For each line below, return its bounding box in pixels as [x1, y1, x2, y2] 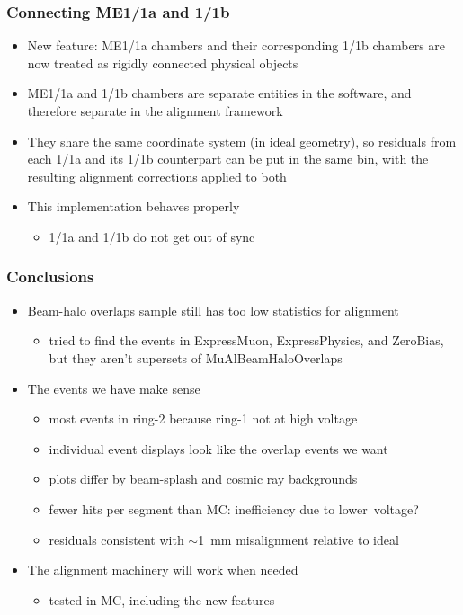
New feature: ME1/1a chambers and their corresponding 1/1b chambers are [27, 36, 446, 55]
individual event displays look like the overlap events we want [49, 439, 388, 458]
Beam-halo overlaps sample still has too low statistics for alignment [27, 300, 399, 319]
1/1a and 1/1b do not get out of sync [49, 227, 255, 245]
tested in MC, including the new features [49, 590, 275, 609]
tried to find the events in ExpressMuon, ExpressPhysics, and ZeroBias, [49, 331, 444, 350]
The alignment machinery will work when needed [27, 560, 298, 579]
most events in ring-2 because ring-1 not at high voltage [49, 409, 358, 428]
